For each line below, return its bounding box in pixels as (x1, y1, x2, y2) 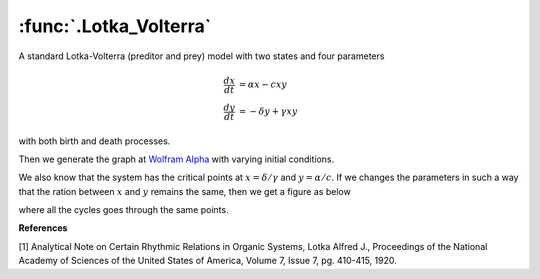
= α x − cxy (238, 79, 288, 90)
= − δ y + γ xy (238, 106, 298, 117)
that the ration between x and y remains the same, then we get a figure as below (18, 185, 352, 197)
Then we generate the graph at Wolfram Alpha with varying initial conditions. (18, 153, 335, 165)
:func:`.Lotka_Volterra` (18, 15, 212, 37)
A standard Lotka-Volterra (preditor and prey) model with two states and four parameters (18, 50, 385, 62)
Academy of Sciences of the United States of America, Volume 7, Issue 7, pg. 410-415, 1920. (18, 255, 397, 267)
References (18, 222, 68, 234)
